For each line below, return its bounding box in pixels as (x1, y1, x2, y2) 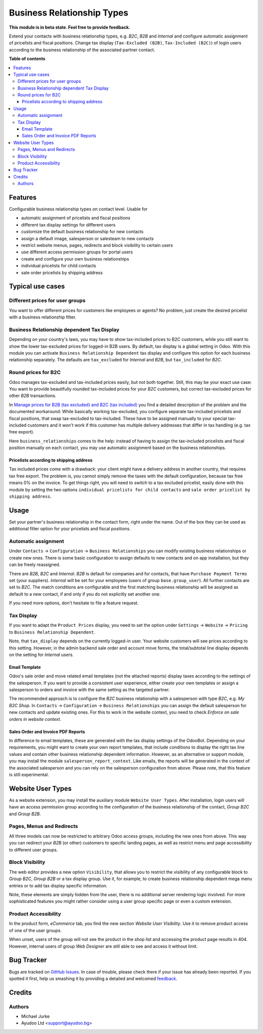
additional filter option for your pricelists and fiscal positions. (9, 526, 131, 532)
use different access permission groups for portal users (21, 249, 133, 255)
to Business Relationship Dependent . (9, 629, 95, 635)
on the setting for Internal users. (9, 652, 74, 658)
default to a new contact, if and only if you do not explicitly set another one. (9, 591, 161, 597)
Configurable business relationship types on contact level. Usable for (9, 206, 148, 212)
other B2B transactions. (9, 393, 56, 399)
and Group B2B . (9, 811, 41, 817)
